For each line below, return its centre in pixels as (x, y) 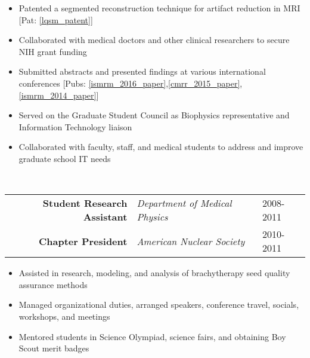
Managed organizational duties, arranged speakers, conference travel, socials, (159, 305)
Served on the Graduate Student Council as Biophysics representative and (154, 115)
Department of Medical (184, 203)
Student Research (85, 203)
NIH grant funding (53, 51)
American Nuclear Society (191, 241)
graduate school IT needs (65, 158)
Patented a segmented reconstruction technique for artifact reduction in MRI (159, 8)
